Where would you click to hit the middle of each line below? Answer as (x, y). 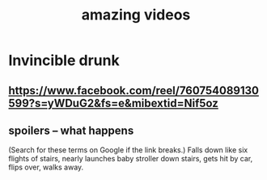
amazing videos (136, 15)
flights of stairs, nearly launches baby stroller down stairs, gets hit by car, (131, 159)
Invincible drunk (64, 60)
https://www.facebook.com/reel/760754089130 (133, 90)
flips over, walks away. (46, 167)
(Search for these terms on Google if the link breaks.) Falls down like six (128, 150)
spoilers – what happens (71, 130)
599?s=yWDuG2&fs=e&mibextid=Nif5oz (113, 103)
